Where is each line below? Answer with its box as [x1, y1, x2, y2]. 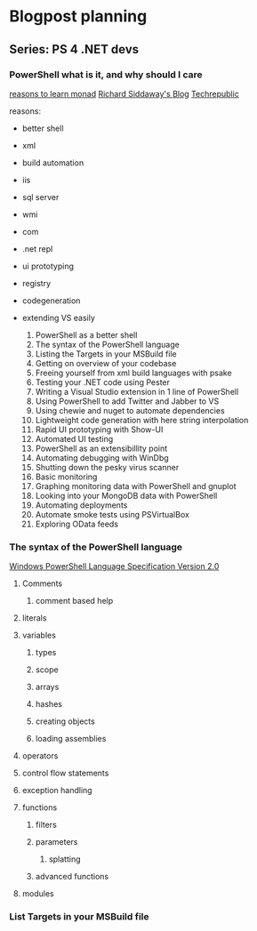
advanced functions [35, 871, 109, 882]
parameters [35, 837, 78, 847]
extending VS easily [21, 312, 96, 323]
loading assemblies [35, 734, 107, 744]
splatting [48, 854, 82, 864]
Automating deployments [35, 500, 128, 510]
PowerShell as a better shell [35, 329, 138, 340]
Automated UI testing [35, 433, 114, 444]
